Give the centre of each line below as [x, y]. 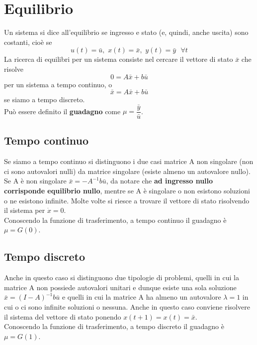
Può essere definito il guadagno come [62, 111]
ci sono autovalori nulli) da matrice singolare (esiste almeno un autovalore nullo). [127, 171]
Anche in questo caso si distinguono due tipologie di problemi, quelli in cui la [122, 277]
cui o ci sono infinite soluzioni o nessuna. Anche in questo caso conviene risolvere [127, 306]
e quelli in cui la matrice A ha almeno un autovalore [141, 297]
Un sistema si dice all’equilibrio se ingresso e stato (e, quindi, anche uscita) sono [126, 32]
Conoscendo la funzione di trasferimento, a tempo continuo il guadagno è [115, 220]
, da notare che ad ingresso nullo [160, 181]
